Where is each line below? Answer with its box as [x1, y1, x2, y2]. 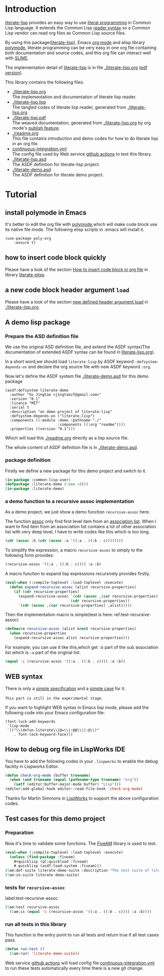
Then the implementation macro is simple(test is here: [5, 612, 113, 618]
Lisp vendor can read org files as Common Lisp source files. [5, 30, 126, 36]
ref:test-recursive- [114, 612, 151, 618]
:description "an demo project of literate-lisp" [9, 409, 112, 414]
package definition [5, 457, 51, 464]
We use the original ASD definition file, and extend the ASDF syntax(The [5, 344, 150, 350]
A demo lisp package [5, 318, 70, 326]
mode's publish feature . [12, 125, 60, 131]
